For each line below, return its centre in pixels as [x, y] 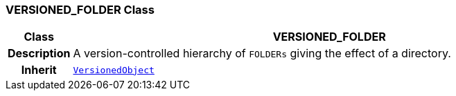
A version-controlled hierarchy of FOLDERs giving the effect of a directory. [262, 54]
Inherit [39, 70]
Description [39, 54]
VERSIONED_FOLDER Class [80, 10]
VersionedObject [114, 70]
